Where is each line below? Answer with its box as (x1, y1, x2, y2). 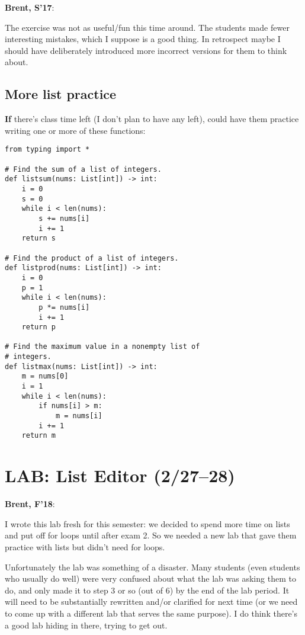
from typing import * (5, 145, 90, 154)
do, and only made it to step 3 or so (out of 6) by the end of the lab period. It (5, 583, 290, 596)
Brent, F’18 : (5, 498, 55, 510)
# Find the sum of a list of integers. (5, 165, 162, 174)
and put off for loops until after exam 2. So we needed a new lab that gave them (5, 529, 297, 541)
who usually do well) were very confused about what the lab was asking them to (5, 572, 296, 585)
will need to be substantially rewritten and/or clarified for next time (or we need (5, 595, 298, 608)
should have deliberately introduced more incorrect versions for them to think (5, 44, 287, 56)
